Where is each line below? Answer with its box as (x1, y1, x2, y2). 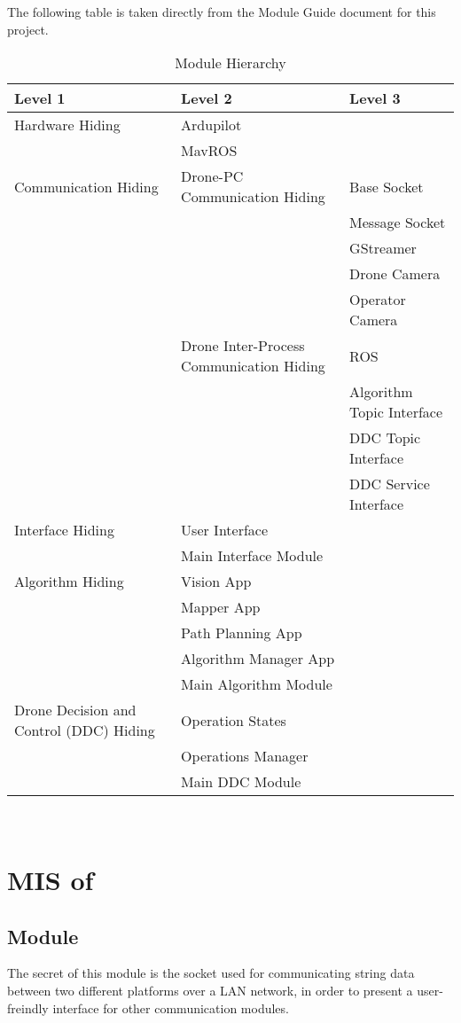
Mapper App (181, 597, 261, 618)
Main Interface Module (181, 545, 324, 566)
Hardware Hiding (14, 114, 121, 136)
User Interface (181, 519, 269, 541)
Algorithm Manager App (181, 648, 335, 669)
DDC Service (349, 473, 430, 495)
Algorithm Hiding (14, 571, 124, 592)
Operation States (181, 709, 286, 730)
